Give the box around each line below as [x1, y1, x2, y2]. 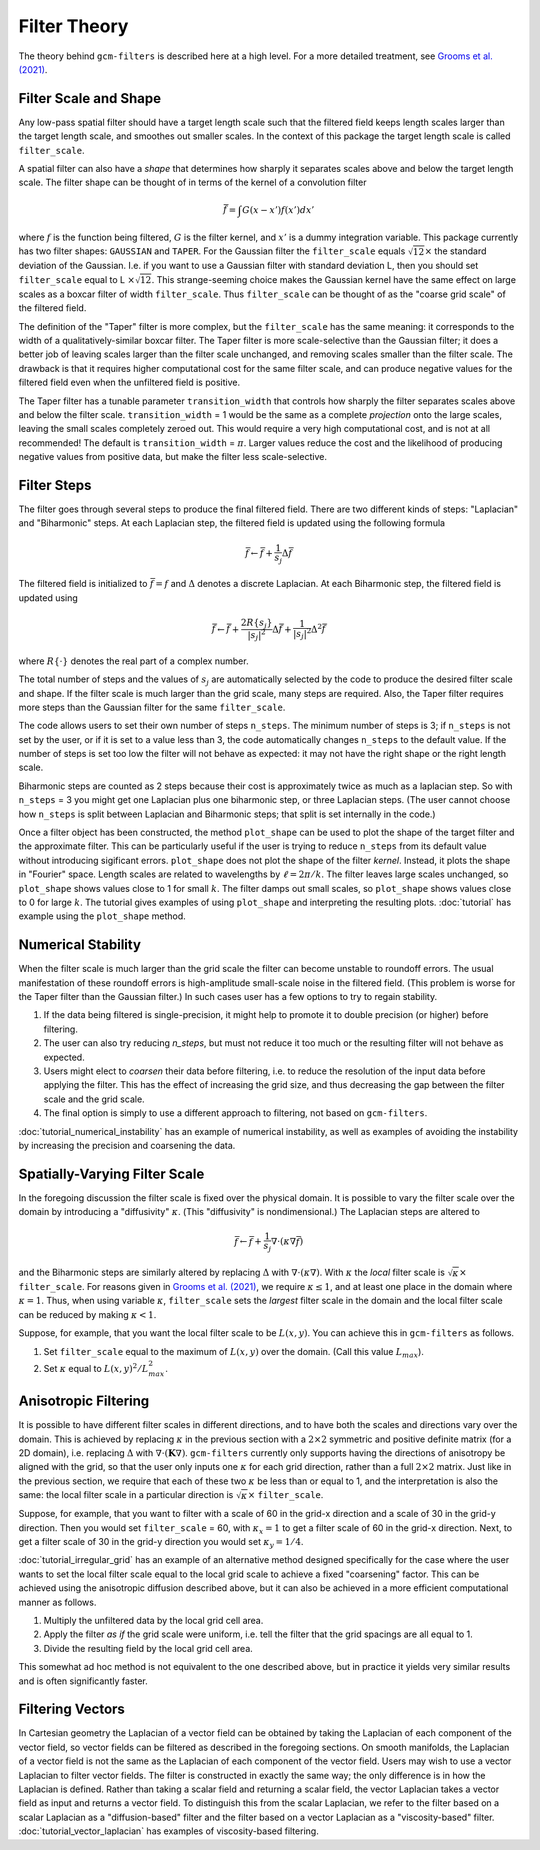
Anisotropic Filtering [18, 1393, 150, 1410]
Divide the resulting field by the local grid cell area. [43, 1642, 254, 1654]
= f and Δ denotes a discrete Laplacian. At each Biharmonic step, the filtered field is [155, 578, 502, 590]
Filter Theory [18, 15, 129, 37]
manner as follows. [18, 1596, 97, 1608]
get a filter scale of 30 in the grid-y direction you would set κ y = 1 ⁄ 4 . [18, 1535, 304, 1550]
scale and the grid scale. [43, 1093, 145, 1105]
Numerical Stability [18, 936, 142, 954]
